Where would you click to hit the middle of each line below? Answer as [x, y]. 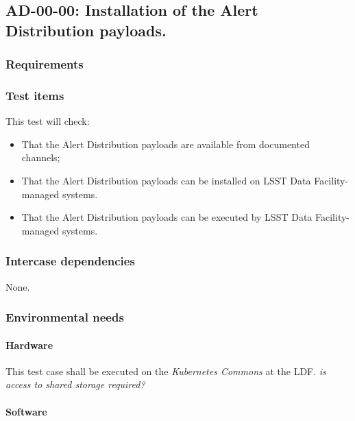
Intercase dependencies [70, 261]
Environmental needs [65, 317]
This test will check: [48, 121]
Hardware [29, 345]
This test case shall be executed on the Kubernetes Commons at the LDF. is [166, 371]
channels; [41, 157]
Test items [35, 95]
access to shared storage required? [75, 384]
